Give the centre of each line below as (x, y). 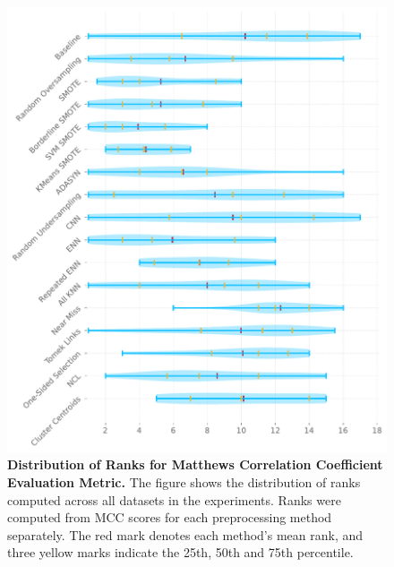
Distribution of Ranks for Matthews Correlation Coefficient (195, 464)
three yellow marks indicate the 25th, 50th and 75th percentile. (180, 552)
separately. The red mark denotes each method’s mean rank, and (185, 534)
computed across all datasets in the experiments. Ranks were (174, 499)
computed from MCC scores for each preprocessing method (170, 517)
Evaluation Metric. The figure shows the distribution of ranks (184, 481)
